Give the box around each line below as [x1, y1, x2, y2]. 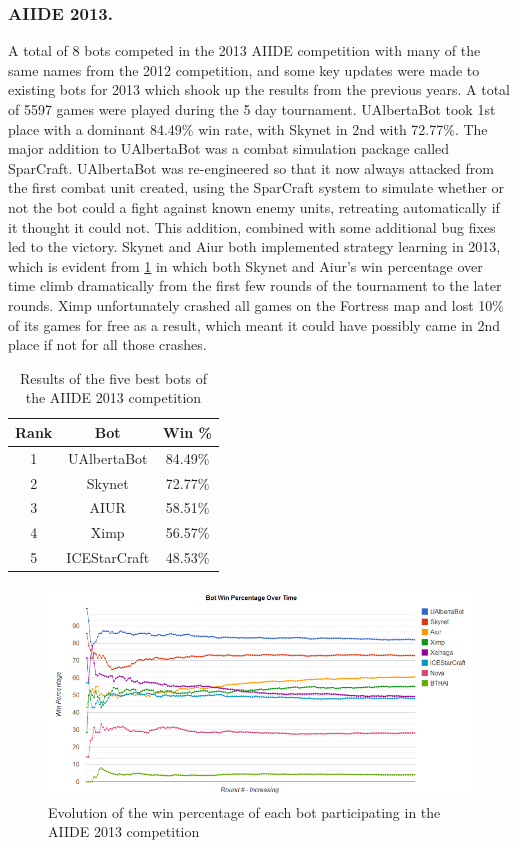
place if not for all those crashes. [8, 334, 207, 355]
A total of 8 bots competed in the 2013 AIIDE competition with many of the [8, 40, 481, 61]
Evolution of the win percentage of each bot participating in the [48, 801, 441, 822]
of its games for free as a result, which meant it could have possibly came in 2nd [8, 314, 501, 335]
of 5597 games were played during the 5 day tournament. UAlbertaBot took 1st [8, 99, 496, 119]
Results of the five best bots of [19, 367, 208, 388]
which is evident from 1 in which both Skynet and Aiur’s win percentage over [8, 255, 483, 276]
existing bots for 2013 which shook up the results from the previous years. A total [8, 79, 511, 100]
